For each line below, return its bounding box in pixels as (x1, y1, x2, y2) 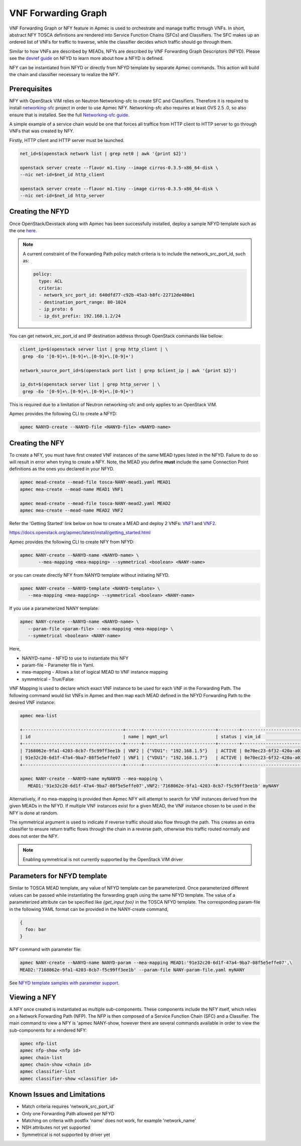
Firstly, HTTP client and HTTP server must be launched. (9, 137, 125, 143)
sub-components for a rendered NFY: (9, 1027, 87, 1033)
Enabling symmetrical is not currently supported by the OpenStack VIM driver (23, 856, 183, 862)
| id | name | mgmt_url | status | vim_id (20, 734, 261, 740)
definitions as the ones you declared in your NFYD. (9, 466, 115, 472)
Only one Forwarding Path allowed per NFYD (22, 1110, 115, 1116)
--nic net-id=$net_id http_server (20, 193, 105, 199)
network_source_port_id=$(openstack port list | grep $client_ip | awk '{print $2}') (20, 368, 237, 373)
